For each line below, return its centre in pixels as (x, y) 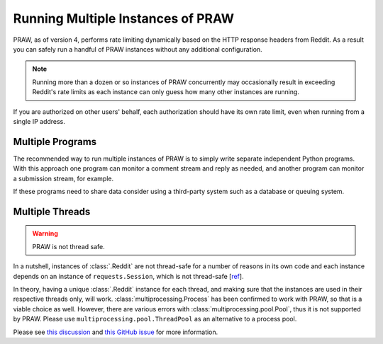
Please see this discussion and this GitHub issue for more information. (116, 332)
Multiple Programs (55, 142)
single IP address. (39, 121)
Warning (45, 234)
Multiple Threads (52, 211)
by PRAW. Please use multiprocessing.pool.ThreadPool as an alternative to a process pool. (155, 319)
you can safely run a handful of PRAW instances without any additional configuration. (138, 49)
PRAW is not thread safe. (69, 246)
